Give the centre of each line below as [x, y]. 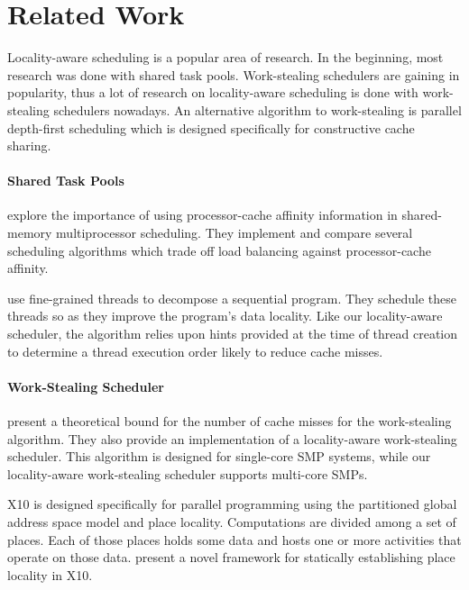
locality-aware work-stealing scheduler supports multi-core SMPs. [188, 473]
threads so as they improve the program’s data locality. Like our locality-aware [225, 316]
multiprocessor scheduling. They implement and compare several [234, 233]
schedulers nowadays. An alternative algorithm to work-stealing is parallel [257, 109]
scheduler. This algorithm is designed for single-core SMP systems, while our [219, 456]
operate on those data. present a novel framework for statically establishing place [231, 557]
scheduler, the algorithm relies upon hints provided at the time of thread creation [233, 334]
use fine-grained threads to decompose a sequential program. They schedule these [232, 298]
